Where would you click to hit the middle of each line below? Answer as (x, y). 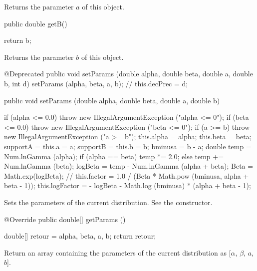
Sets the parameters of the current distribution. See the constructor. (108, 202)
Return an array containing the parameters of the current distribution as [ (118, 252)
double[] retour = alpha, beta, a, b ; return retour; (80, 236)
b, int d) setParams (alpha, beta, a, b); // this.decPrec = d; (96, 83)
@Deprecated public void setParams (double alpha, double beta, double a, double (128, 74)
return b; (18, 40)
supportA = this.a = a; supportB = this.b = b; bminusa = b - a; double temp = (128, 146)
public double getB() (36, 23)
